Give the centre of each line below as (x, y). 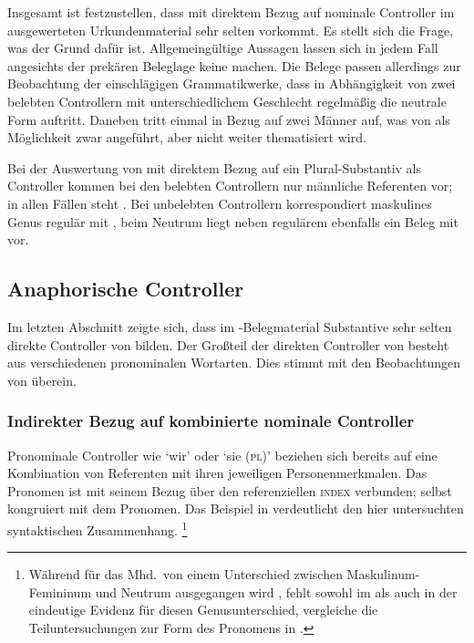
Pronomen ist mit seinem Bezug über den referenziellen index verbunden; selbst (230, 490)
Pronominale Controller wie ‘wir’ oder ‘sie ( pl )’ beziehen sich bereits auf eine (222, 455)
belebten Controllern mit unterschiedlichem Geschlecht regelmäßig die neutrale (227, 101)
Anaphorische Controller (126, 289)
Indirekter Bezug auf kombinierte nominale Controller (211, 421)
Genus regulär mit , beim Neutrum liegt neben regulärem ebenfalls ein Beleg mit (233, 221)
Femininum (60, 591)
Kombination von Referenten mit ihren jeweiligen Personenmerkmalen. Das (217, 473)
